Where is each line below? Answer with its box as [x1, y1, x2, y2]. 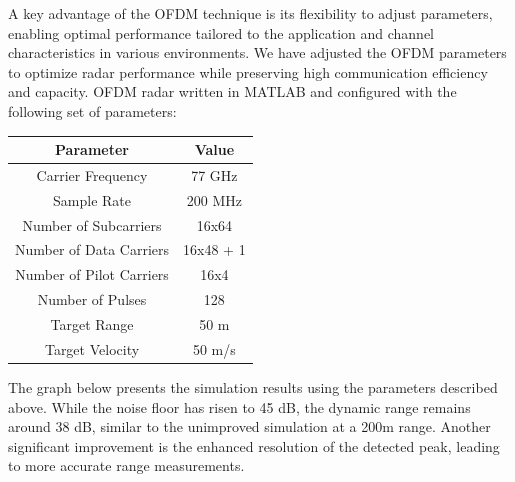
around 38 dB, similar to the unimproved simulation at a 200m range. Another [8, 416, 491, 437]
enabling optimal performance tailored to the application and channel [8, 22, 435, 43]
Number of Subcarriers [22, 214, 162, 235]
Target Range [50, 313, 134, 334]
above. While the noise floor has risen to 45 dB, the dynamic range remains [8, 396, 471, 417]
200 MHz [186, 189, 242, 210]
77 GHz [191, 164, 238, 185]
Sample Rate [53, 189, 131, 210]
